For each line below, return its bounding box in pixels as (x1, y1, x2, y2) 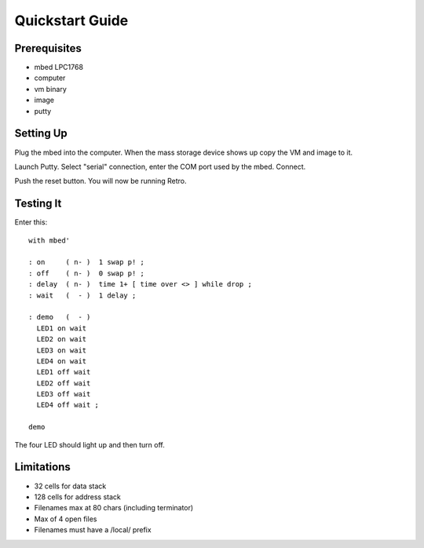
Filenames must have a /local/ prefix (34, 525, 152, 535)
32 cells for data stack (34, 481, 107, 491)
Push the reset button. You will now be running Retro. (14, 177, 187, 186)
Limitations (14, 460, 71, 474)
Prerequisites (14, 42, 82, 55)
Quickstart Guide (14, 12, 129, 29)
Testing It (14, 197, 62, 210)
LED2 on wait (36, 334, 87, 344)
